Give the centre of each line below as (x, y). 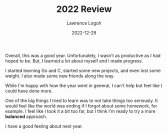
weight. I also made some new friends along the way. (60, 75)
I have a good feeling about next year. (44, 126)
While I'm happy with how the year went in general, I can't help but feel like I (84, 85)
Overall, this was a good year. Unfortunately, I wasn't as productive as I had (83, 55)
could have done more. (29, 90)
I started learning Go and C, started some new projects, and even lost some (83, 70)
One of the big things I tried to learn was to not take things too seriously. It (82, 100)
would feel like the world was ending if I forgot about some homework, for (81, 105)
